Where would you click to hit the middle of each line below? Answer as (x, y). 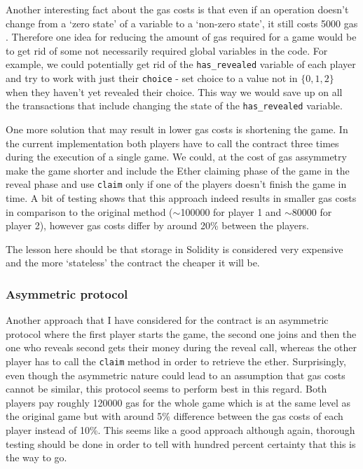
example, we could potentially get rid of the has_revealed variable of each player (181, 64)
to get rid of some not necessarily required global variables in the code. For (167, 50)
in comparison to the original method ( (89, 211)
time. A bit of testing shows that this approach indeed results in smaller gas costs (181, 197)
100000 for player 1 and (231, 211)
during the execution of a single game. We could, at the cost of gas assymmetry (176, 157)
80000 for (312, 211)
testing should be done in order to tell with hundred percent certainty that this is (181, 443)
